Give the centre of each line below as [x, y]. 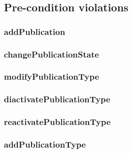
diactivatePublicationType [57, 99]
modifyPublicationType [52, 76]
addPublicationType [45, 144]
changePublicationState [51, 54]
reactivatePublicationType [57, 122]
